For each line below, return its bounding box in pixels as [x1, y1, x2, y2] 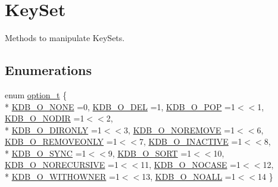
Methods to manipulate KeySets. [5, 32, 125, 44]
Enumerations [5, 61, 92, 79]
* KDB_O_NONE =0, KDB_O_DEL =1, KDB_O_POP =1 [5, 100, 236, 113]
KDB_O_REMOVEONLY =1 [5, 135, 117, 148]
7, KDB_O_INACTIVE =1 [139, 135, 242, 148]
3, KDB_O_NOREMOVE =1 [124, 123, 235, 136]
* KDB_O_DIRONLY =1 [5, 123, 102, 136]
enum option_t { [5, 88, 67, 101]
